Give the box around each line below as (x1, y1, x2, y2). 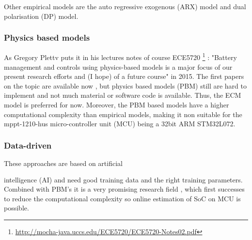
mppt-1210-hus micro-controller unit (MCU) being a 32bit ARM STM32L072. (4, 119, 236, 129)
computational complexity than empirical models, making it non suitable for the (4, 109, 242, 119)
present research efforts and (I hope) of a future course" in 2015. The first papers (4, 71, 244, 81)
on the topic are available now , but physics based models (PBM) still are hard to (4, 80, 247, 90)
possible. (4, 203, 29, 213)
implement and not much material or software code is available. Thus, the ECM (4, 90, 241, 100)
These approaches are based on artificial (4, 158, 123, 168)
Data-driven (4, 139, 52, 151)
